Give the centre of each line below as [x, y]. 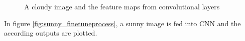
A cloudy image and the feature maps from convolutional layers [122, 6]
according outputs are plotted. [51, 33]
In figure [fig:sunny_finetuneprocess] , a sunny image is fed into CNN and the [122, 23]
